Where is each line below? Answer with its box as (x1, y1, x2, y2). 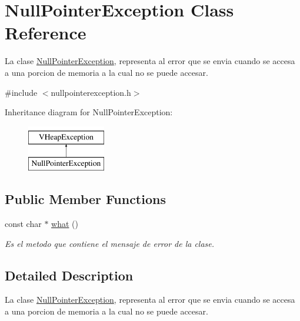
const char (5, 218, 42, 230)
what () (51, 218, 78, 230)
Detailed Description (5, 266, 134, 284)
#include (5, 86, 38, 98)
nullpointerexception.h (51, 86, 131, 98)
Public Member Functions (5, 190, 166, 208)
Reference (5, 21, 86, 45)
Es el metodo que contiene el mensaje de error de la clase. (5, 237, 215, 249)
